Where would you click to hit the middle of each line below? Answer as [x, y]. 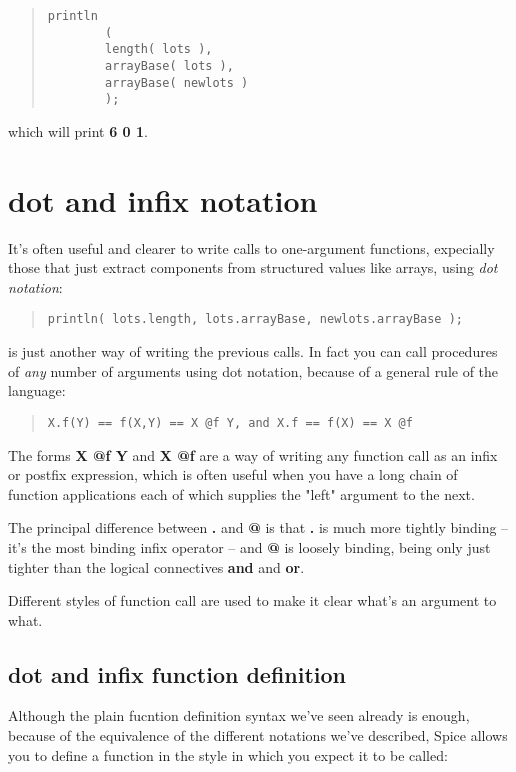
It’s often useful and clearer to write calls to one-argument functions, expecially [251, 247]
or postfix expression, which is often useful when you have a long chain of [233, 474]
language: [37, 390]
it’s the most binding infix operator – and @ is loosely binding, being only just [249, 546]
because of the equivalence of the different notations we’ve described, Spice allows [258, 735]
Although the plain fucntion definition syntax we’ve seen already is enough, [239, 715]
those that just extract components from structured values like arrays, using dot [253, 267]
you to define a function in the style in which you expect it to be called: [228, 754]
